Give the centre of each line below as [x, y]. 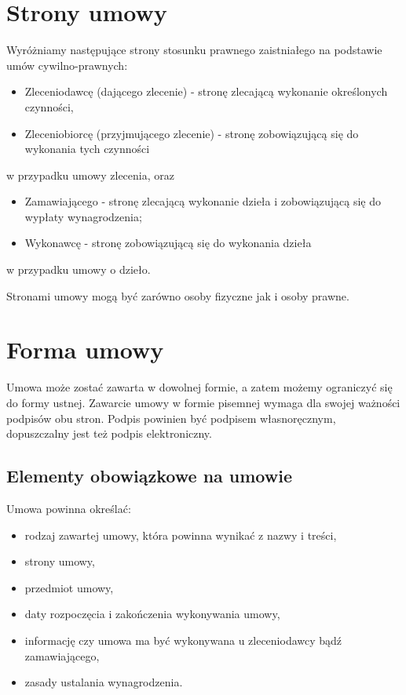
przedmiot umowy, [69, 587]
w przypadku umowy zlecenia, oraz [90, 175]
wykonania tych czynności [87, 149]
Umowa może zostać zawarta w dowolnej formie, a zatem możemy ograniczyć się [199, 387]
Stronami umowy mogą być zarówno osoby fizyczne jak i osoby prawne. [178, 295]
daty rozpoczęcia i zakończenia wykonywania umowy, [152, 614]
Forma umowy [85, 349]
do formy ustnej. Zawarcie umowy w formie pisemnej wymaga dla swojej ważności [203, 402]
